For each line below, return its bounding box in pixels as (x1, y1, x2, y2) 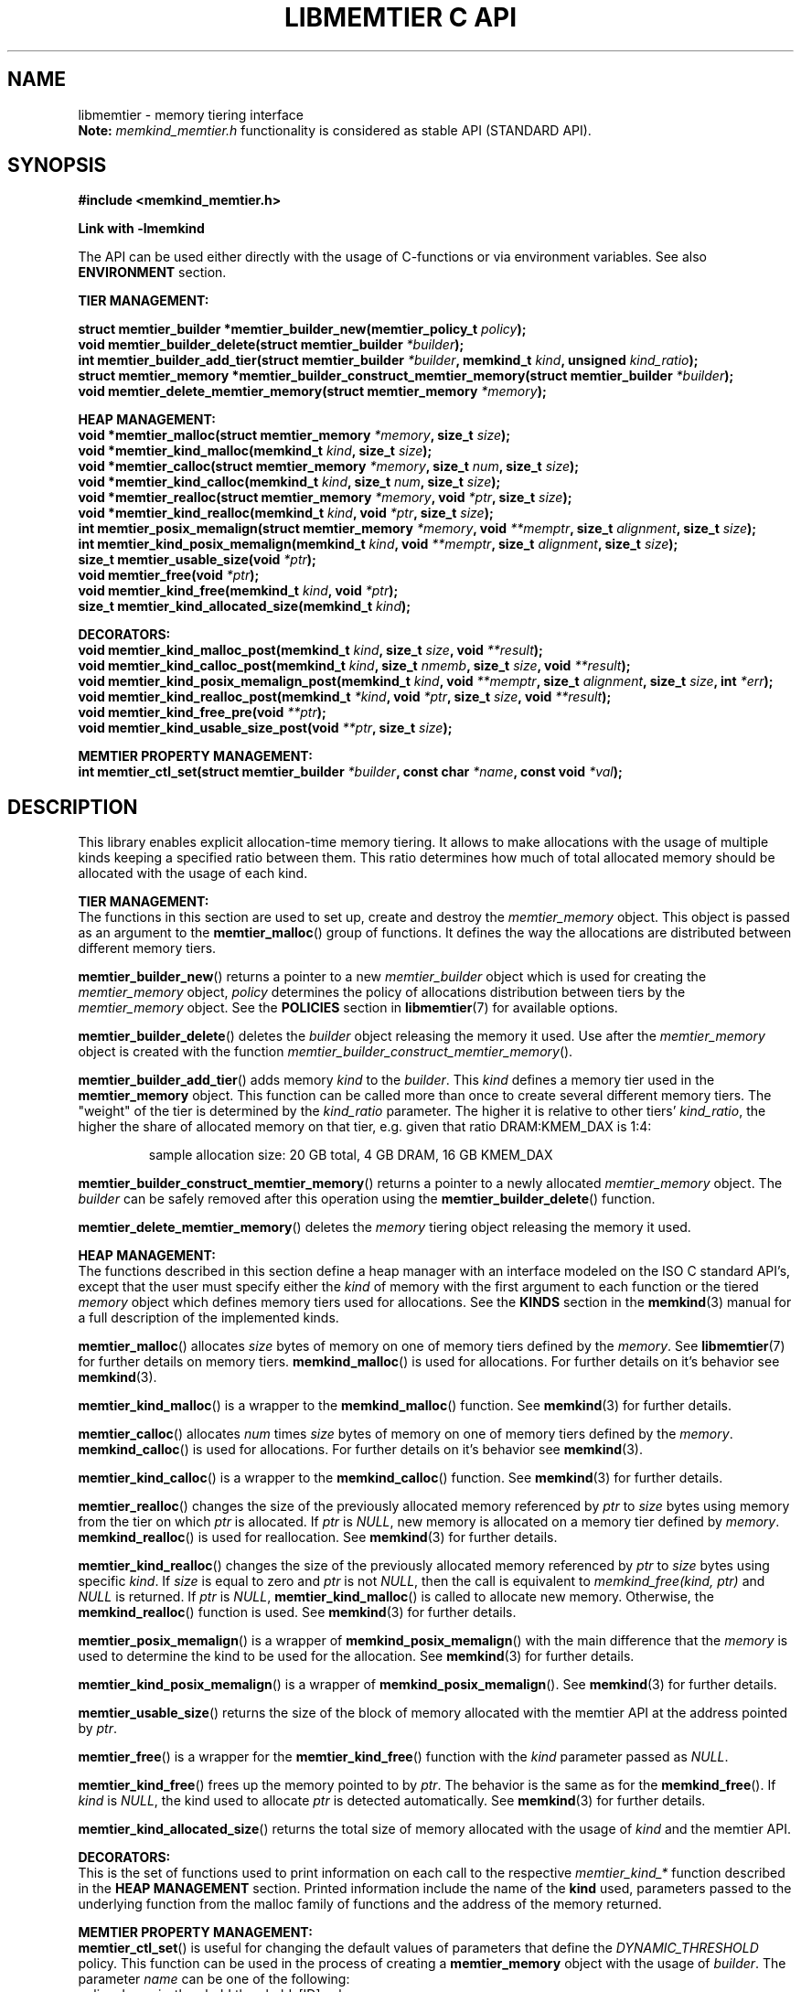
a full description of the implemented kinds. (78, 1310, 339, 1326)
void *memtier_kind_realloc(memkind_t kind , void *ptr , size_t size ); (78, 505, 494, 521)
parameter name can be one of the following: (78, 1971, 350, 1987)
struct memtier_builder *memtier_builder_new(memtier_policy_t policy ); (78, 321, 527, 337)
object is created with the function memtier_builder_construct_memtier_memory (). (78, 1044, 573, 1060)
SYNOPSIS (7, 154, 107, 177)
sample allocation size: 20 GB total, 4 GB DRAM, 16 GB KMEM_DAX (148, 1147, 553, 1163)
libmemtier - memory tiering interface (78, 106, 304, 123)
